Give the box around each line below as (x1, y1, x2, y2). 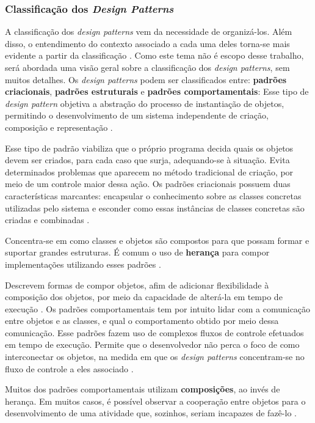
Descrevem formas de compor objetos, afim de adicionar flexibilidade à (5, 278, 269, 291)
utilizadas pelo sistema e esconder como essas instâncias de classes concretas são (5, 201, 305, 214)
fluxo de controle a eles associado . (5, 362, 134, 375)
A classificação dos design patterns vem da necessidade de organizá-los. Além (5, 25, 292, 38)
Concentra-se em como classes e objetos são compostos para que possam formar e (5, 234, 310, 246)
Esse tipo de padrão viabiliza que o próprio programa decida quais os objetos (5, 141, 294, 154)
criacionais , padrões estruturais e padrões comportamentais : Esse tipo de (5, 85, 309, 98)
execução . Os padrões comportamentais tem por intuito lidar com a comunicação (5, 302, 311, 315)
